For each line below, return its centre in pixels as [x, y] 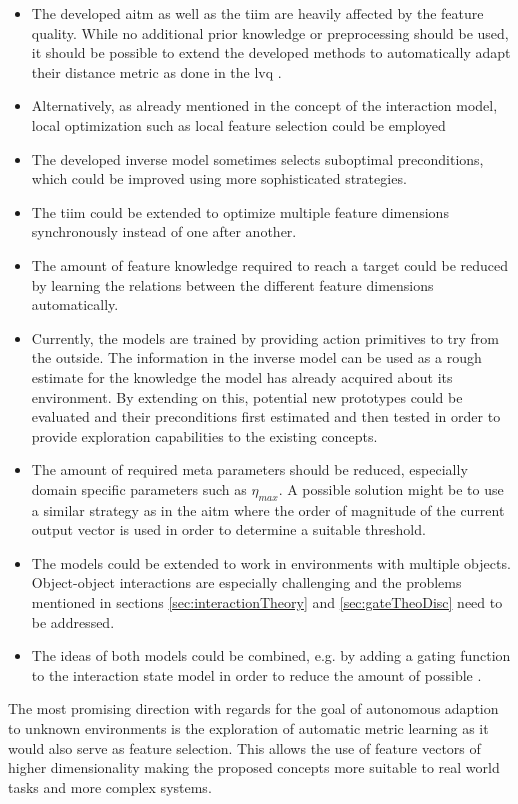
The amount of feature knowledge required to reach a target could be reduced [270, 264]
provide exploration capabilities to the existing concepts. [204, 435]
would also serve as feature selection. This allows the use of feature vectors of [244, 747]
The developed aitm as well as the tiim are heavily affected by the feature [257, 13]
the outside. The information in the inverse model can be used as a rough [256, 357]
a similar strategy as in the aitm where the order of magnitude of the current [268, 509]
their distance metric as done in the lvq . [156, 71]
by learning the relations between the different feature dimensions [232, 284]
